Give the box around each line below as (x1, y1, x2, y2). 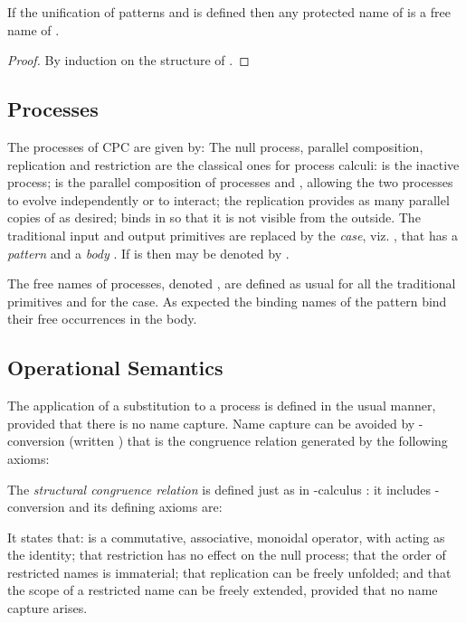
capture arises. (7, 599, 88, 618)
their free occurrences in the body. (7, 309, 197, 328)
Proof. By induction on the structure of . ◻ (7, 51, 250, 70)
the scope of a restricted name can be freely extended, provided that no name (7, 581, 438, 599)
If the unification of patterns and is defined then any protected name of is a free (7, 3, 451, 21)
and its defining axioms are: (69, 497, 223, 516)
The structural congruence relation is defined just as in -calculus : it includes (7, 479, 432, 498)
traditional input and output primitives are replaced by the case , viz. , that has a (7, 225, 458, 244)
